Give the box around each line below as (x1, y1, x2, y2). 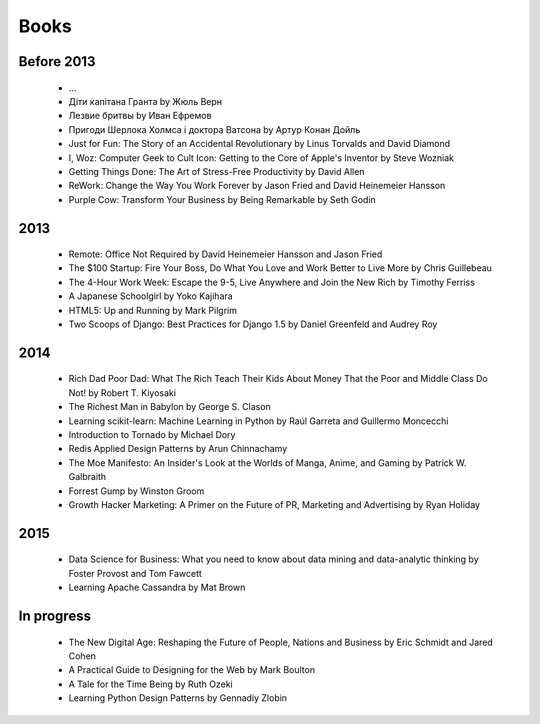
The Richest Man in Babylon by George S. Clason (68, 401, 272, 413)
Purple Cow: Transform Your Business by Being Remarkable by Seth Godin (68, 193, 377, 205)
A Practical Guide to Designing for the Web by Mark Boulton (68, 664, 315, 676)
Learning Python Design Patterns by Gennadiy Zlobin (68, 692, 288, 704)
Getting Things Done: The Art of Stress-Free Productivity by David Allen (68, 165, 365, 177)
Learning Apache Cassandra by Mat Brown (68, 581, 246, 594)
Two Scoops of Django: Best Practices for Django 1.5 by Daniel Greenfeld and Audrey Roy (68, 318, 438, 330)
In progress (18, 607, 92, 624)
